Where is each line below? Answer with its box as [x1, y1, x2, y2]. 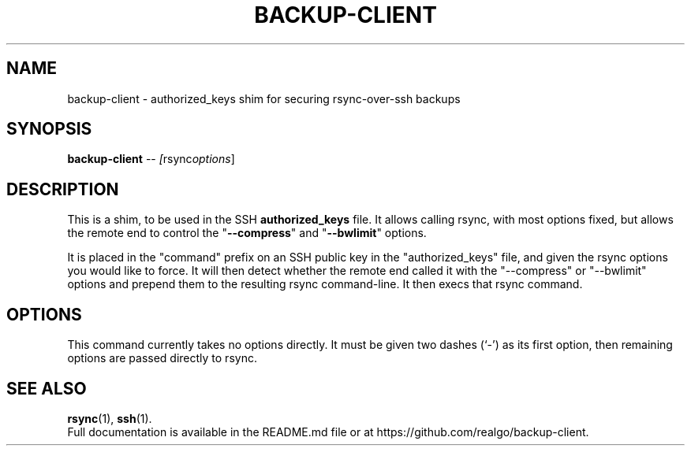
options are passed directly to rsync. [67, 351, 257, 365]
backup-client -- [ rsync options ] [67, 152, 235, 166]
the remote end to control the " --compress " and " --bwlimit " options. [67, 226, 427, 240]
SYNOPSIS [6, 119, 92, 139]
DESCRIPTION [6, 179, 119, 199]
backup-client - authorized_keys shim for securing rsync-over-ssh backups [67, 91, 461, 106]
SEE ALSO [6, 378, 87, 398]
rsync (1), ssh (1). [67, 411, 152, 425]
